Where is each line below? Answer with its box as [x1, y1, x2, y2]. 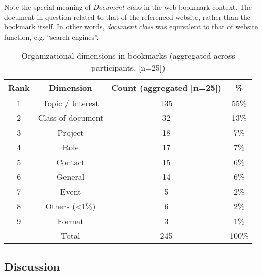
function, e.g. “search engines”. [4, 31, 99, 42]
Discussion [4, 258, 60, 274]
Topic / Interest [42, 97, 99, 109]
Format [57, 215, 84, 227]
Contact [56, 156, 85, 168]
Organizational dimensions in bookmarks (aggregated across [21, 50, 235, 62]
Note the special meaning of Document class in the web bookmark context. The [4, 2, 252, 12]
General [56, 171, 85, 183]
